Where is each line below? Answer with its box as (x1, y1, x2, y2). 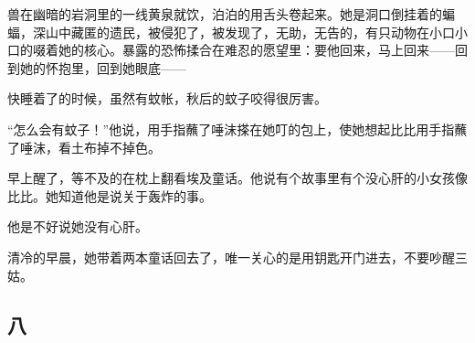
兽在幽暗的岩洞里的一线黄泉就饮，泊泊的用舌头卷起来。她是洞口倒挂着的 (7, 5, 442, 23)
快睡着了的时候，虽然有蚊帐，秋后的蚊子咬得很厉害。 (7, 89, 327, 108)
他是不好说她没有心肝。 (7, 217, 148, 236)
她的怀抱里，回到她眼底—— (19, 58, 186, 77)
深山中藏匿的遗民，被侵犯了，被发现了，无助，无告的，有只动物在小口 (32, 22, 455, 41)
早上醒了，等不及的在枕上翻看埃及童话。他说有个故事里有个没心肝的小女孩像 (7, 168, 468, 188)
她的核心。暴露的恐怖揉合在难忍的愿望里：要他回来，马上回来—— (58, 40, 455, 59)
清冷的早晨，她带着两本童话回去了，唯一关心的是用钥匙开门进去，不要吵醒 (7, 247, 455, 266)
